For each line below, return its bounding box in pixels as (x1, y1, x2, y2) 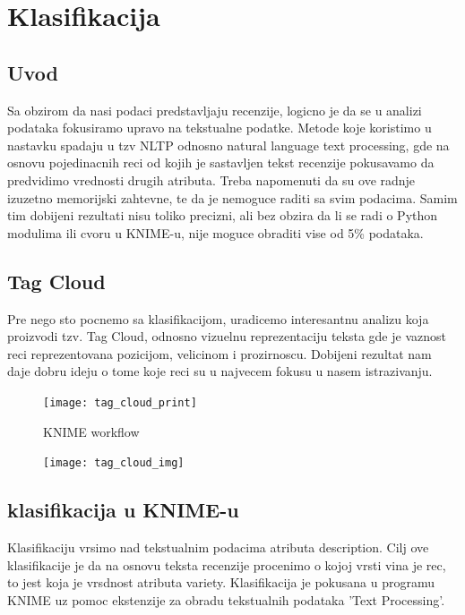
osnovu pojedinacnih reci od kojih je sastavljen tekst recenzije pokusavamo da (7, 153, 435, 172)
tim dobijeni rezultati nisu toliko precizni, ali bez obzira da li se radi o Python (7, 206, 438, 225)
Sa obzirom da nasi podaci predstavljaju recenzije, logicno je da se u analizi (7, 100, 422, 119)
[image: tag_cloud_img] (43, 457, 185, 470)
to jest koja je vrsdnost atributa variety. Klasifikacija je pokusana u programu (7, 573, 435, 592)
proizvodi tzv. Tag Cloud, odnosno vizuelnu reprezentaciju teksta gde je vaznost (7, 327, 446, 346)
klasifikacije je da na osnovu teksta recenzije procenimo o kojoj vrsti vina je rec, (7, 555, 446, 574)
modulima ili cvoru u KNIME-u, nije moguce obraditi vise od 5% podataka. (7, 223, 424, 242)
